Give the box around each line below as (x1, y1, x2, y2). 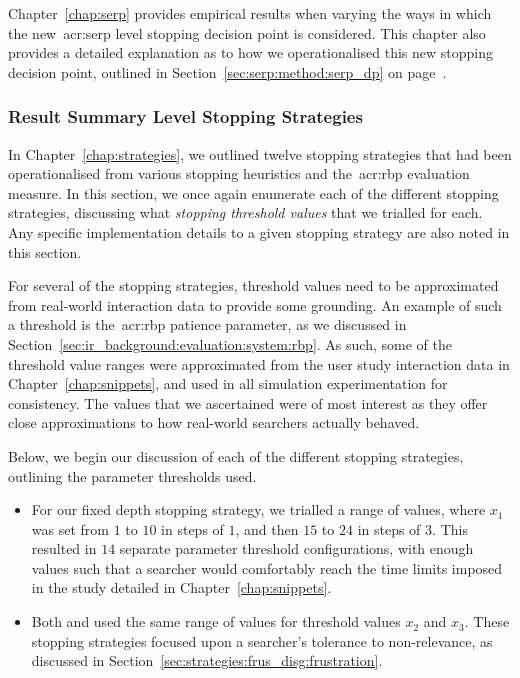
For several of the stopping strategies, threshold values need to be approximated (8, 275, 499, 296)
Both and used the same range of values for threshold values (31, 611, 401, 632)
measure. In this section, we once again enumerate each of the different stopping (8, 182, 499, 203)
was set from (31, 518, 109, 539)
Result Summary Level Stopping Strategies (8, 104, 363, 129)
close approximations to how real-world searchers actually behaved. (8, 412, 420, 433)
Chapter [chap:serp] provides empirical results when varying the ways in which (8, 3, 492, 23)
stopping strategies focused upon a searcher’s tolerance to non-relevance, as (31, 630, 493, 651)
